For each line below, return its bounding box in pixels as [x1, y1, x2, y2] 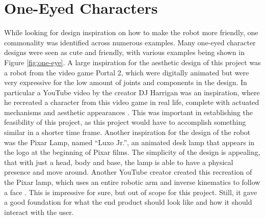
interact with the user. [4, 206, 74, 217]
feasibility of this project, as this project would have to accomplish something [4, 117, 246, 127]
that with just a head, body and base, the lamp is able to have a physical [4, 156, 233, 167]
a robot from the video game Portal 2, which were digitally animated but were [4, 67, 249, 77]
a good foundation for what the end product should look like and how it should [4, 197, 252, 207]
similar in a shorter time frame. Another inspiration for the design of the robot [4, 127, 251, 138]
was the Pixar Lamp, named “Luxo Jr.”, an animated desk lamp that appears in [4, 136, 255, 147]
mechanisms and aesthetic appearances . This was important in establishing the [4, 106, 253, 117]
